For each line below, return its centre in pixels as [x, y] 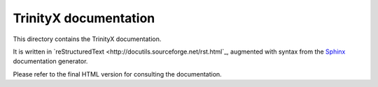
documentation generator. [50, 61]
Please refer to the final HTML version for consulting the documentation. [117, 74]
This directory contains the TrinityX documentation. [87, 39]
